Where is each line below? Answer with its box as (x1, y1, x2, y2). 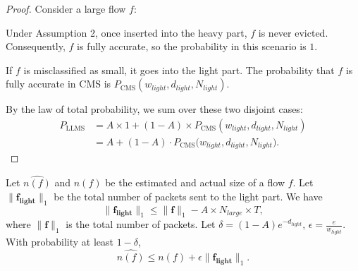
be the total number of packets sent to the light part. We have (54, 188, 323, 203)
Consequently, (6, 39, 66, 54)
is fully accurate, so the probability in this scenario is (77, 39, 307, 54)
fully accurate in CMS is (6, 76, 111, 91)
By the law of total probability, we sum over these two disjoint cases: (6, 102, 303, 116)
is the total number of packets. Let (66, 217, 216, 231)
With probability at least (6, 234, 113, 248)
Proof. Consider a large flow (6, 1, 126, 16)
